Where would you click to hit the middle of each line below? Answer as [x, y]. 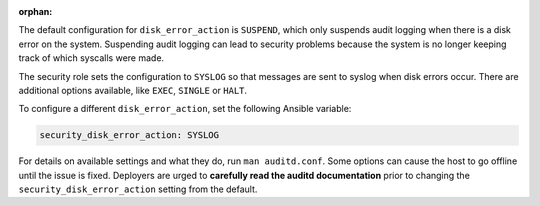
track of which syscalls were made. [91, 58]
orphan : [35, 11]
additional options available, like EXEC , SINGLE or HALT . [133, 90]
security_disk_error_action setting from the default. [138, 189]
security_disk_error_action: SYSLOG [129, 135]
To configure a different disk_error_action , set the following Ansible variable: [185, 109]
